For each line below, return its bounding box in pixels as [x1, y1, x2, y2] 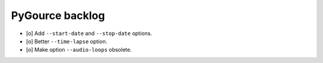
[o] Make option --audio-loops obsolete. [26, 46, 132, 53]
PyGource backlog [11, 9, 105, 22]
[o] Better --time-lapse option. [26, 37, 108, 45]
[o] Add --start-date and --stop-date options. [26, 30, 153, 37]
